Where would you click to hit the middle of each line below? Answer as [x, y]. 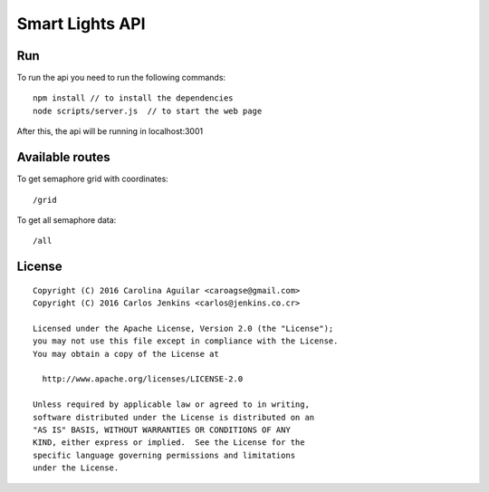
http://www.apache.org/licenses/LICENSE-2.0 [143, 379]
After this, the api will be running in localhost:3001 [110, 131]
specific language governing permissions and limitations [164, 455]
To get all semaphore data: [67, 220]
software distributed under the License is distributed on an [174, 417]
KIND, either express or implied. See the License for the [169, 443]
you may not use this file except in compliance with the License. [186, 341]
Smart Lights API [81, 24]
